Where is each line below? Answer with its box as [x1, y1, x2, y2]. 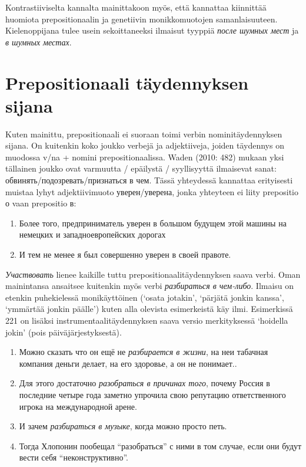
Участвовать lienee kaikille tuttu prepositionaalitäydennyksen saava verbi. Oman [5, 268, 301, 280]
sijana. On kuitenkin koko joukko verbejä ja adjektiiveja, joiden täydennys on [5, 139, 284, 152]
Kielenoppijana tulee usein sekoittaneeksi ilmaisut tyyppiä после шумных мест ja [5, 24, 299, 37]
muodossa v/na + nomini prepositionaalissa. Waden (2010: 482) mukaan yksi [5, 150, 284, 163]
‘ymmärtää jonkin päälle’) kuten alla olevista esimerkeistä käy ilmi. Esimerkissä [5, 302, 293, 315]
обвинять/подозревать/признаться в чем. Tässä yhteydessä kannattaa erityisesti [5, 174, 293, 186]
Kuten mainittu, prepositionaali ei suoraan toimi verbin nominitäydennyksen [5, 127, 282, 140]
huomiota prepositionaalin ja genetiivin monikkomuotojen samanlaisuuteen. [5, 12, 278, 25]
